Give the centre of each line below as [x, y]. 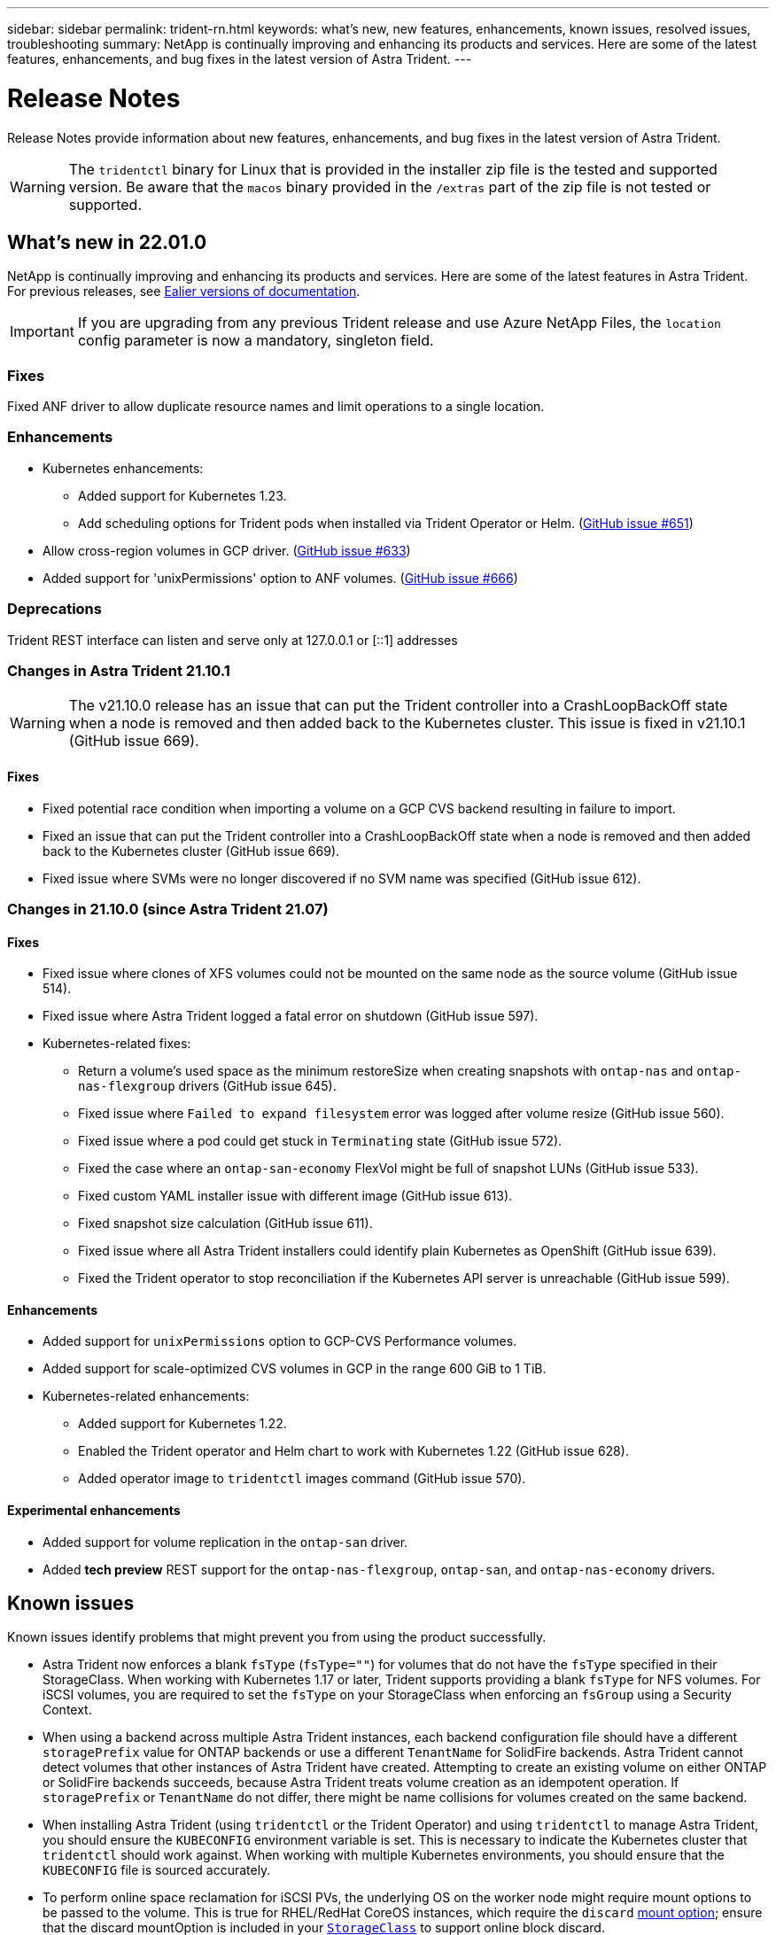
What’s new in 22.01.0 [107, 242]
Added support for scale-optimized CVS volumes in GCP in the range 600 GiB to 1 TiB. [295, 1369]
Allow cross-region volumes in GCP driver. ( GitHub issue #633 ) [227, 550]
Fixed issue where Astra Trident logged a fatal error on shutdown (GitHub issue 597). [291, 1016]
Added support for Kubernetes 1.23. [182, 495]
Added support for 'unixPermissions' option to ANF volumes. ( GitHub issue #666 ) [280, 578]
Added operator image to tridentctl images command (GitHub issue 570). [302, 1479]
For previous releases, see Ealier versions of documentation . [184, 291]
